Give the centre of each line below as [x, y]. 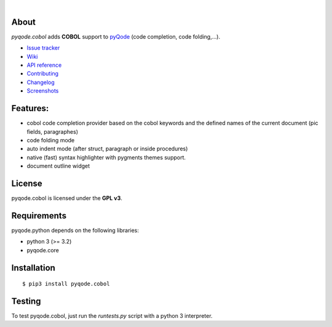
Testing [26, 301]
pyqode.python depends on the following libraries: [75, 230]
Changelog [41, 82]
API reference [44, 65]
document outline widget [58, 166]
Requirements [39, 216]
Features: [30, 108]
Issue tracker [43, 48]
